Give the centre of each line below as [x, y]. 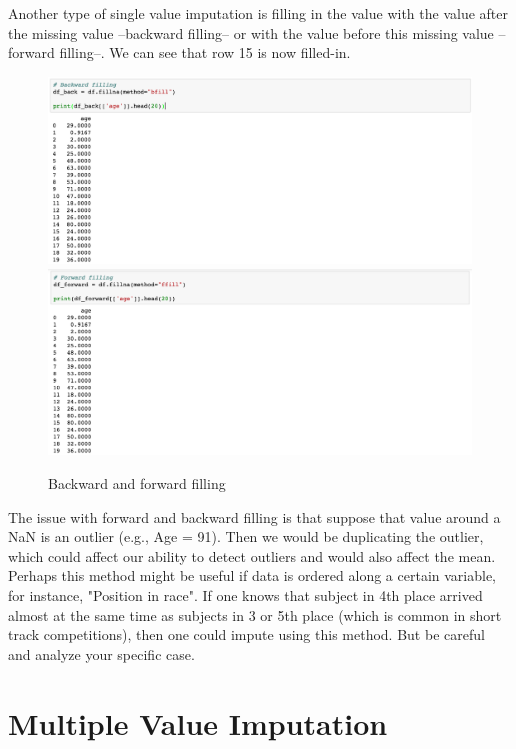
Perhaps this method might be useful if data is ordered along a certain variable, [252, 575]
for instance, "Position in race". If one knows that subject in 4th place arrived [245, 595]
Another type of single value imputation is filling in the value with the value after [258, 13]
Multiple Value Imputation [198, 722]
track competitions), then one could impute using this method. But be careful [246, 634]
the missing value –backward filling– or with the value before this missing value [251, 32]
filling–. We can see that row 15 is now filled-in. [205, 52]
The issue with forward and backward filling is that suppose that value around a [254, 516]
